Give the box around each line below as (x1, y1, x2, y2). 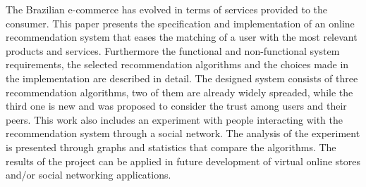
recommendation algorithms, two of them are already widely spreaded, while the (6, 84, 353, 99)
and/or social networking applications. (6, 167, 171, 182)
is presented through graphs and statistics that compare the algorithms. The (6, 139, 336, 154)
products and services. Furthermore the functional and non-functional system (6, 43, 340, 58)
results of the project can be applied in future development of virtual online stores (6, 153, 360, 168)
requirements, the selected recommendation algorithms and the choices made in (6, 57, 349, 72)
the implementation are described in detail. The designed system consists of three (6, 70, 358, 85)
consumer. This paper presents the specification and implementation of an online (6, 15, 355, 30)
